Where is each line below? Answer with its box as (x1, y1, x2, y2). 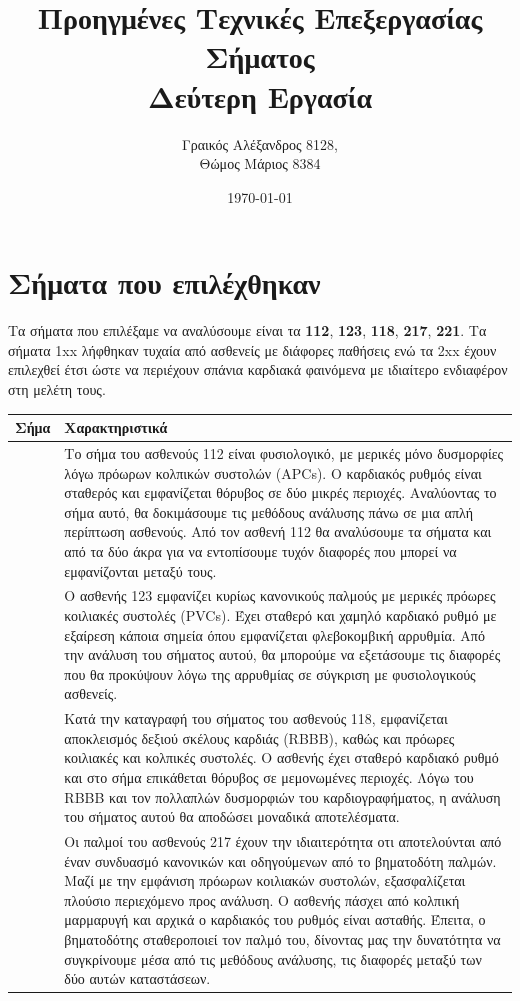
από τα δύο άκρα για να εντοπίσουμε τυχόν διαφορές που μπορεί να (64, 540, 457, 561)
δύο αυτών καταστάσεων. (64, 968, 211, 989)
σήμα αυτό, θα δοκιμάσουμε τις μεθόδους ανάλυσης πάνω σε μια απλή (64, 501, 473, 522)
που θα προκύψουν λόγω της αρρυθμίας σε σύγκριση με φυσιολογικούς (64, 663, 476, 684)
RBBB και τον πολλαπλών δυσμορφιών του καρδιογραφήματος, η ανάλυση (64, 786, 501, 807)
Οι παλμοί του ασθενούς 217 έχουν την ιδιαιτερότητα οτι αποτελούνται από (64, 830, 502, 851)
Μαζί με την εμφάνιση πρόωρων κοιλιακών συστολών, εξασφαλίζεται (64, 870, 466, 891)
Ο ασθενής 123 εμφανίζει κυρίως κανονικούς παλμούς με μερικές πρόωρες (64, 585, 496, 606)
